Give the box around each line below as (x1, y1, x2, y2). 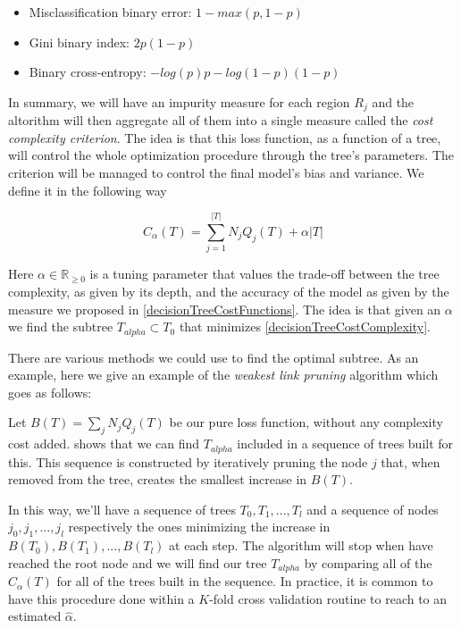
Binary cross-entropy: (29, 63, 147, 81)
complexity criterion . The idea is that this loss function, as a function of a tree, (8, 128, 441, 147)
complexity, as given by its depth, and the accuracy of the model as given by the (8, 281, 449, 300)
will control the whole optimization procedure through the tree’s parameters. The (8, 146, 454, 164)
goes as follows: (8, 382, 92, 401)
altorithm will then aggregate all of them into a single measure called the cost (8, 111, 433, 130)
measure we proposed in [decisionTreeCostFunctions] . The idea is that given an (8, 299, 441, 318)
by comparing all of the (304, 553, 432, 572)
